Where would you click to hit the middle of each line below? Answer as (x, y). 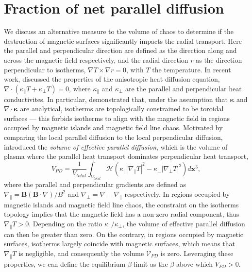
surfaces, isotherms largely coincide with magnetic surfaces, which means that (119, 244)
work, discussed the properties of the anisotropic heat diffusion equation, (112, 79)
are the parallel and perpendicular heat (183, 88)
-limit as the (150, 263)
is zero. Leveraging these (197, 253)
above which (194, 263)
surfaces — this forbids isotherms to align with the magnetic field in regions (117, 118)
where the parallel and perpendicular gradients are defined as (95, 184)
